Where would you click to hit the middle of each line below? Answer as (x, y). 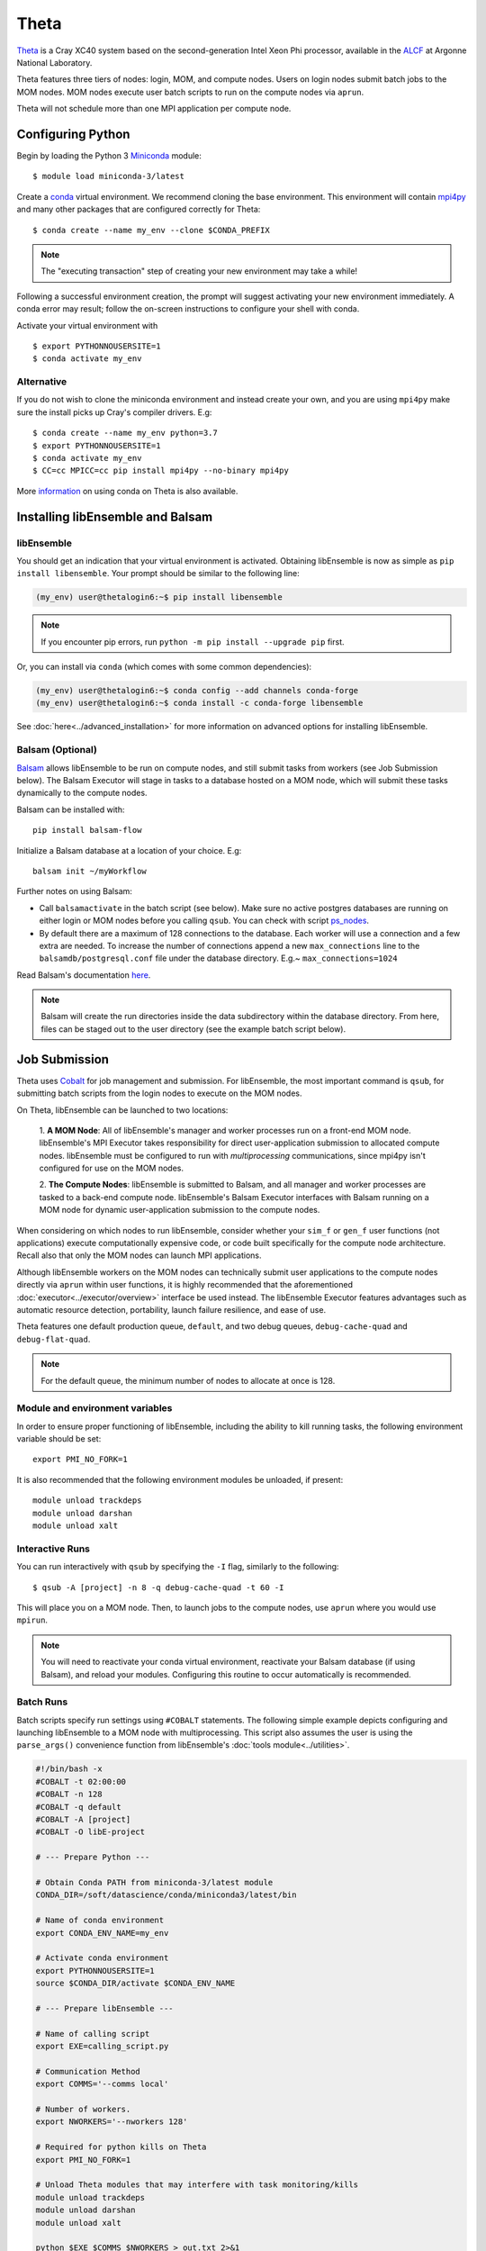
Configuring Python (73, 134)
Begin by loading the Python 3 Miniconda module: (109, 156)
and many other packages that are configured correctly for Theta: (139, 209)
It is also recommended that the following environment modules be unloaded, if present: (180, 1479)
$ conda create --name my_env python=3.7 (125, 433)
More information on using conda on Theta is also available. (127, 491)
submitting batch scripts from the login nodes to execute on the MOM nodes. (159, 1093)
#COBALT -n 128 (69, 1794)
